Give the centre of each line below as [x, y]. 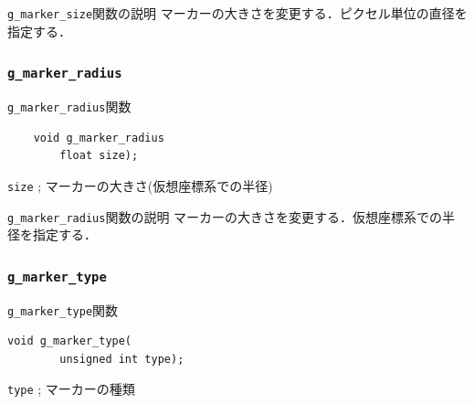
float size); [99, 156]
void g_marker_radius [99, 138]
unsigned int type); [122, 359]
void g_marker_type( [70, 341]
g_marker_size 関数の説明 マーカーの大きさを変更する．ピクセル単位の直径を [237, 13]
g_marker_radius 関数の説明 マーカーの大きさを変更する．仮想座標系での [225, 216]
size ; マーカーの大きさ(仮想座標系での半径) [140, 185]
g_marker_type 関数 [63, 309]
